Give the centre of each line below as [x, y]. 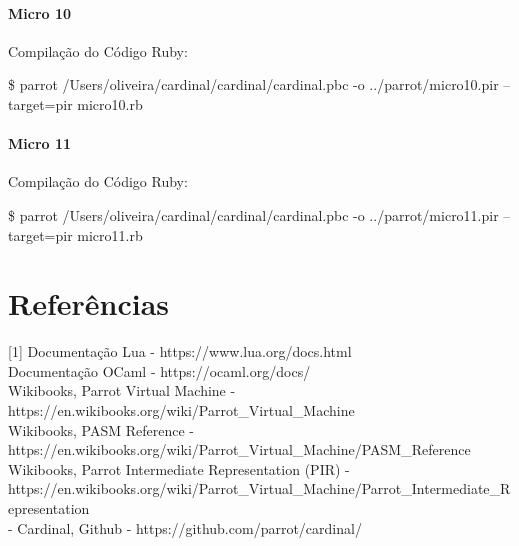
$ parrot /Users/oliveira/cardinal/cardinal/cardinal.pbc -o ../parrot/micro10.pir [253, 84]
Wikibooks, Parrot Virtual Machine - [122, 390]
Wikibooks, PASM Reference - [101, 429]
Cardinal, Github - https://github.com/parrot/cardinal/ [189, 527]
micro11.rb [110, 234]
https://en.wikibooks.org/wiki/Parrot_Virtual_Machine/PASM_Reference [239, 449]
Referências [89, 303]
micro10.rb [110, 103]
